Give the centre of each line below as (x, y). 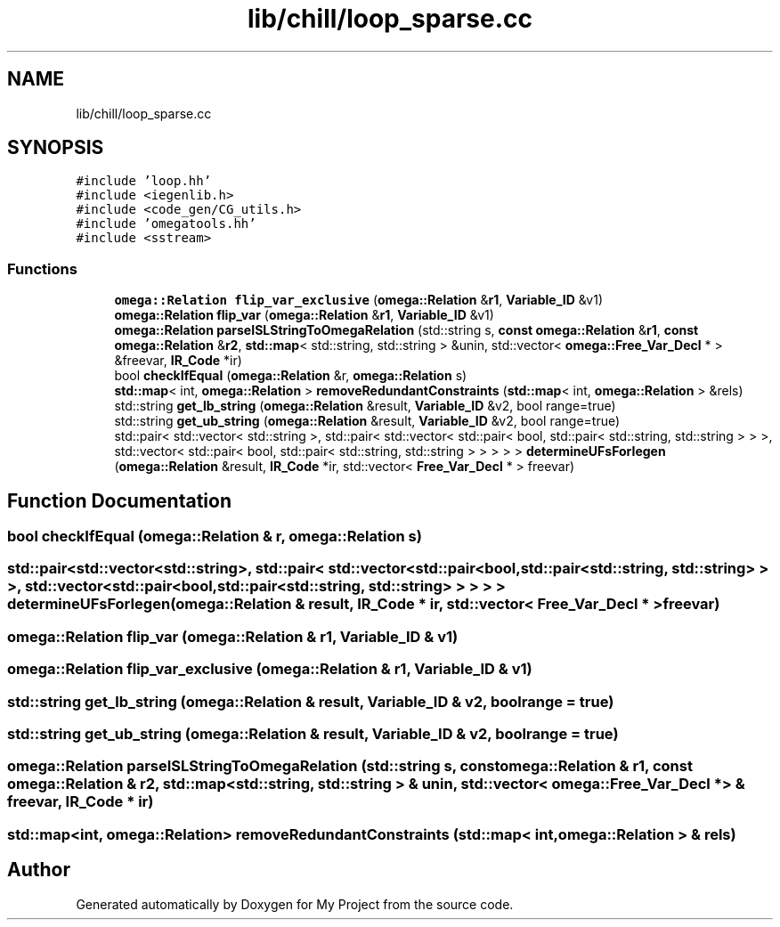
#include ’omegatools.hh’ (166, 224)
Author (39, 870)
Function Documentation (119, 500)
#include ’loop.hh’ (144, 181)
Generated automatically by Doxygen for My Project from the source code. (295, 904)
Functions (42, 268)
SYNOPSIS (56, 148)
